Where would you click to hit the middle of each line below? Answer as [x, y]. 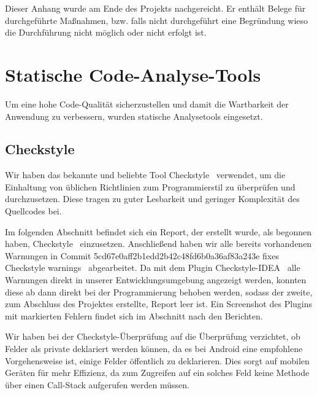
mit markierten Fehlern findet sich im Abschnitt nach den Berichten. [134, 315]
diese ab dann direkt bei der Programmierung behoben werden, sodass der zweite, [159, 291]
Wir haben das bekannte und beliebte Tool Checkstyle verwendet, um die [145, 175]
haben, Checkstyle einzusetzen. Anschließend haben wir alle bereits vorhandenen [158, 244]
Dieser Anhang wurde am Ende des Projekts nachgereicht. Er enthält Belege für [155, 8]
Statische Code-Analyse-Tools [133, 74]
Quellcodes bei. [33, 211]
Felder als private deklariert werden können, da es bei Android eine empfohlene [154, 349]
